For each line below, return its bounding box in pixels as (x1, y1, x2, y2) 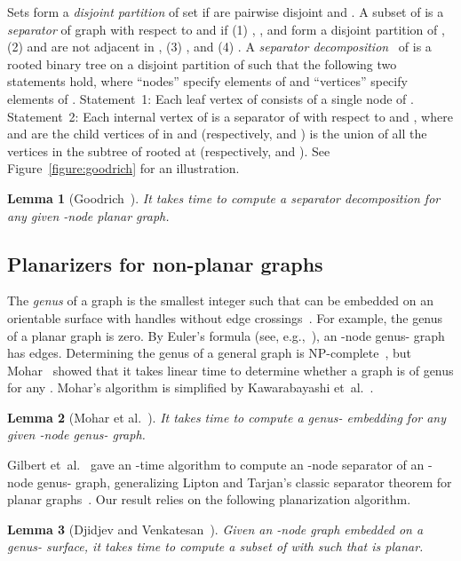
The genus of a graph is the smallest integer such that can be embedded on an (7, 291, 434, 310)
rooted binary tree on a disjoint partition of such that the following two (7, 54, 397, 73)
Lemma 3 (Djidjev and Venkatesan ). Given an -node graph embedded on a (7, 519, 424, 538)
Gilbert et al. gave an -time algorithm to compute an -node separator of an (7, 455, 425, 474)
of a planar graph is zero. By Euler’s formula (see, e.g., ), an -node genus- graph (7, 326, 445, 344)
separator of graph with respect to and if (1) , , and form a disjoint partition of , (7, 20, 445, 38)
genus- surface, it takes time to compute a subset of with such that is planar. (7, 537, 424, 556)
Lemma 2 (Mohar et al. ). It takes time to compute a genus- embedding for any (7, 407, 447, 426)
